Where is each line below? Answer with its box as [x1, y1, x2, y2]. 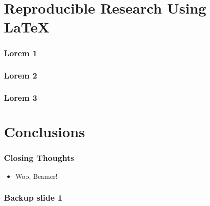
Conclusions [4, 122, 85, 142]
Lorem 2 [4, 69, 37, 81]
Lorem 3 [4, 92, 37, 104]
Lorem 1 [4, 47, 37, 59]
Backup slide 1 [4, 191, 63, 204]
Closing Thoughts [4, 152, 74, 164]
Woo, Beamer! [15, 171, 58, 181]
